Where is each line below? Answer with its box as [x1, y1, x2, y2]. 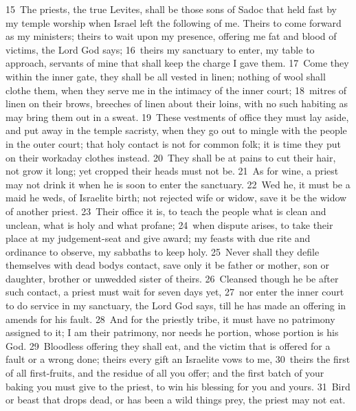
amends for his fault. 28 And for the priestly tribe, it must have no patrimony [5, 311, 335, 326]
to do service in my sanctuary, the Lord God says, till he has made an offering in [5, 298, 346, 313]
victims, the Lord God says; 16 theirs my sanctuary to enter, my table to [5, 42, 315, 56]
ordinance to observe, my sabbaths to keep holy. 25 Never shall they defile [5, 244, 320, 258]
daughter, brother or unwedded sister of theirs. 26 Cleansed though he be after [5, 271, 339, 285]
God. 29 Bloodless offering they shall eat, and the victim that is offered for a [5, 338, 331, 353]
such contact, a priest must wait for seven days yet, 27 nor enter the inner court [5, 285, 344, 299]
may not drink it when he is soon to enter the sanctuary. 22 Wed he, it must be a [5, 177, 351, 191]
